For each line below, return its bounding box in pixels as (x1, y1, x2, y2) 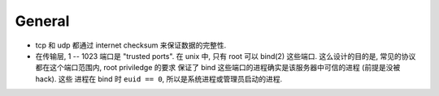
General (15, 12, 70, 30)
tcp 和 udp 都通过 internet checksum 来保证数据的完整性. (35, 40, 227, 50)
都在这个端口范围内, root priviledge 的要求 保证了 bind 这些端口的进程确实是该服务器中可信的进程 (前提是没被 (35, 63, 401, 73)
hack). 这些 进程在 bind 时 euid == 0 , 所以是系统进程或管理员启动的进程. (35, 73, 283, 84)
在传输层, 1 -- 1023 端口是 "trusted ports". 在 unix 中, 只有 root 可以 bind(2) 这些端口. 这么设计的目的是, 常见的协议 (35, 51, 416, 61)
